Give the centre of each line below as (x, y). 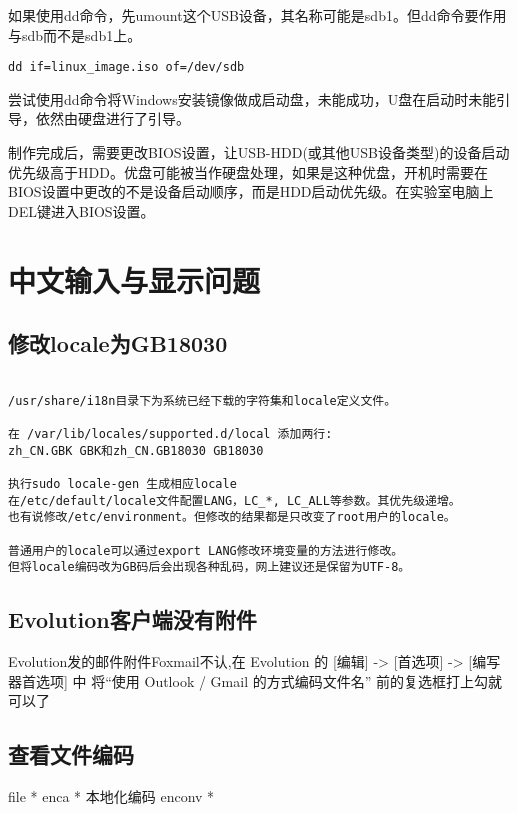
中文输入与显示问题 (134, 279)
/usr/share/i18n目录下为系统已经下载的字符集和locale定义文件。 (202, 400)
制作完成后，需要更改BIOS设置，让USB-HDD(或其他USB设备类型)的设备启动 (259, 152)
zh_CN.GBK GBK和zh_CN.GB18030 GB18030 (136, 450)
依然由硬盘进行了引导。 (112, 118)
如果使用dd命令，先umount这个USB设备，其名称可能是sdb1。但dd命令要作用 (257, 15)
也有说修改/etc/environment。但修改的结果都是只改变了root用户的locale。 (232, 517)
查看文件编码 (71, 754)
